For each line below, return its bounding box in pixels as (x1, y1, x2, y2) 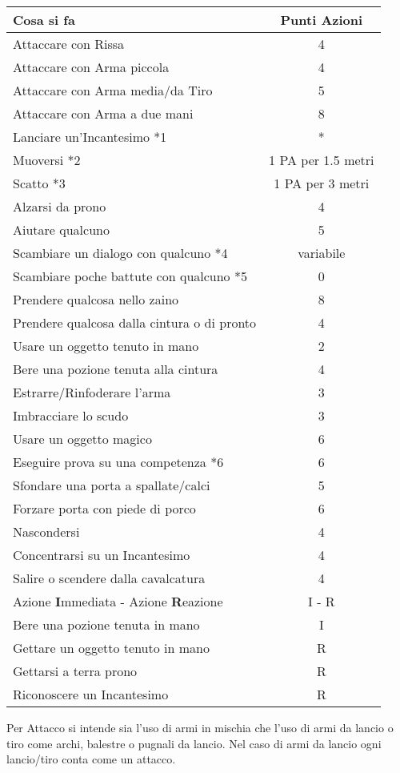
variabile (298, 244, 346, 262)
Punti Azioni (280, 10, 363, 29)
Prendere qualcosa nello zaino (13, 290, 179, 308)
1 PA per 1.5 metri (269, 151, 374, 169)
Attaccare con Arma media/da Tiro (13, 81, 213, 99)
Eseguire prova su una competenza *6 (13, 453, 224, 471)
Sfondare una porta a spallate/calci (13, 476, 210, 494)
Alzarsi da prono (13, 197, 106, 215)
